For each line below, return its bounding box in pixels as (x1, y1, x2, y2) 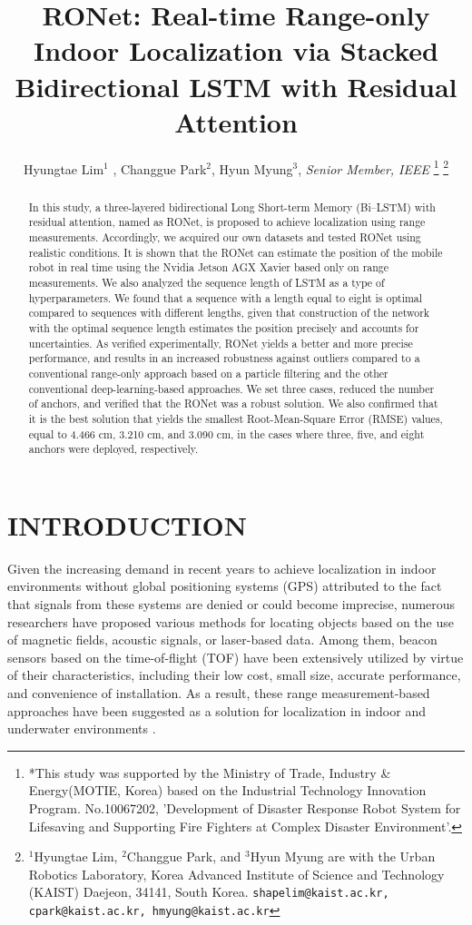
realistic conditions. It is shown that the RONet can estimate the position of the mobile (28, 244, 443, 260)
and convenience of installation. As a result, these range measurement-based (7, 683, 430, 702)
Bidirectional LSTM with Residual (15, 67, 457, 104)
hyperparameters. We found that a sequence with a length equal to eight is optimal (28, 290, 423, 305)
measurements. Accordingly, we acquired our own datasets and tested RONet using (28, 230, 421, 245)
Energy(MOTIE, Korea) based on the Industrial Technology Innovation (28, 781, 427, 800)
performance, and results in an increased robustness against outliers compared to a (28, 350, 420, 366)
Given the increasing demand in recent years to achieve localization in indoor (7, 558, 437, 577)
